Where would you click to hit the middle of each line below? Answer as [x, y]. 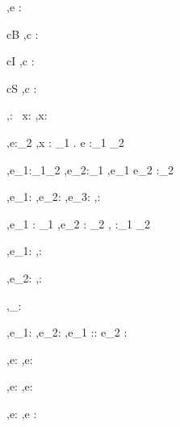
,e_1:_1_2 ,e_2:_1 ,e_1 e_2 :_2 [90, 169]
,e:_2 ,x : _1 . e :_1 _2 [65, 142]
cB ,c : [23, 33]
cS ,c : [22, 88]
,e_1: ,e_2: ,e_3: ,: [54, 197]
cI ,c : [21, 61]
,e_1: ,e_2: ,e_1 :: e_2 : [67, 332]
